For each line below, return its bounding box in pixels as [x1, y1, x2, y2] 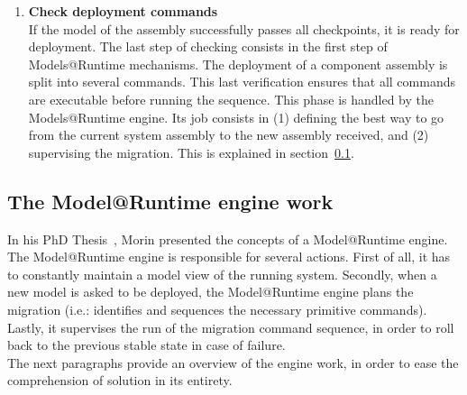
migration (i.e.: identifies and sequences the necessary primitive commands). [7, 299, 427, 318]
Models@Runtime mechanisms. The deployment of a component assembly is [28, 54, 448, 73]
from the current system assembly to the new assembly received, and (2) [28, 125, 429, 144]
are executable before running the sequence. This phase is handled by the [28, 89, 434, 108]
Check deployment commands [28, 2, 218, 20]
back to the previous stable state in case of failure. [7, 335, 286, 354]
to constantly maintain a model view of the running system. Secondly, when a [7, 264, 437, 283]
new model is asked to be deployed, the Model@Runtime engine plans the [7, 282, 414, 301]
